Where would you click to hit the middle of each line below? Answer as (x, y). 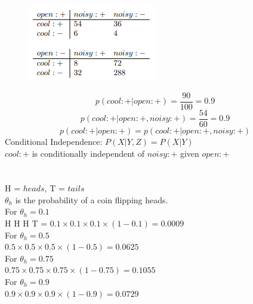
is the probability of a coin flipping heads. (92, 199)
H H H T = (26, 223)
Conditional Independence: (54, 141)
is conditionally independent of (88, 153)
